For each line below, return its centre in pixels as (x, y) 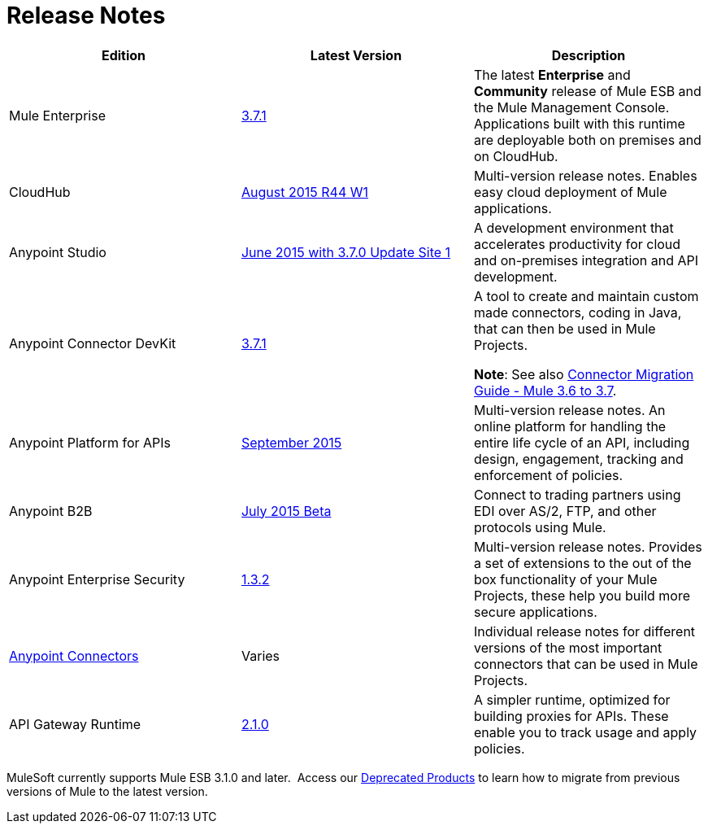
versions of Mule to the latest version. (107, 791)
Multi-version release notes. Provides (588, 546)
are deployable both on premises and (587, 140)
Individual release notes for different (584, 631)
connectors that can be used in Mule (586, 664)
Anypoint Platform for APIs (90, 442)
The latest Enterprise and (552, 74)
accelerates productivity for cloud (577, 244)
